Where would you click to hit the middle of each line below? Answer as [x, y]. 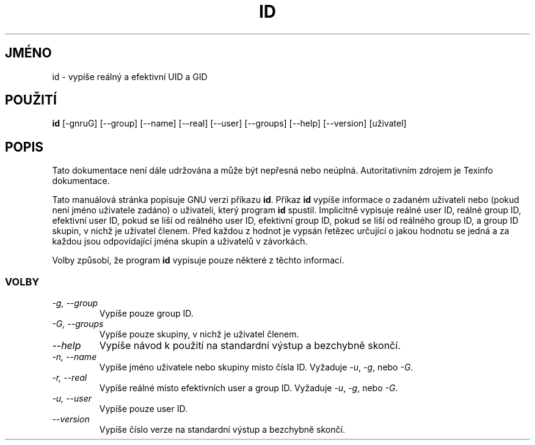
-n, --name [75, 357]
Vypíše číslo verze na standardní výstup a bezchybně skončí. [222, 430]
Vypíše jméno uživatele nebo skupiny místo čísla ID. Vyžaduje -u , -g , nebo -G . [256, 367]
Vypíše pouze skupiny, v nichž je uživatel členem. [199, 334]
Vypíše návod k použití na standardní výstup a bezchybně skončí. [250, 346]
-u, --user [72, 399]
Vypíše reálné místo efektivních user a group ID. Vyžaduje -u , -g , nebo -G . [249, 388]
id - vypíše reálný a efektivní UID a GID [130, 76]
